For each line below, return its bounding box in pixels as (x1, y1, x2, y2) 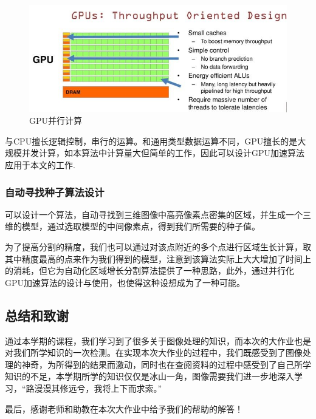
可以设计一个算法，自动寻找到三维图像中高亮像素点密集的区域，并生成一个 (5, 208, 303, 220)
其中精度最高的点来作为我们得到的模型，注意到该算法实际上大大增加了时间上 (5, 252, 311, 265)
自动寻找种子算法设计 (5, 184, 105, 199)
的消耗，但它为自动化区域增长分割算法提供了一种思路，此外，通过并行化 (5, 264, 294, 277)
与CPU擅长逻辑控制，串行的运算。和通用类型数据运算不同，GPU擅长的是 (5, 134, 298, 147)
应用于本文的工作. (5, 158, 75, 171)
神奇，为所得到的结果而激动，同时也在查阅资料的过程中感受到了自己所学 (21, 358, 311, 370)
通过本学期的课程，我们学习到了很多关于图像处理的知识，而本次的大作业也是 (5, 334, 311, 347)
